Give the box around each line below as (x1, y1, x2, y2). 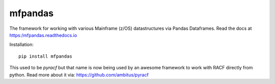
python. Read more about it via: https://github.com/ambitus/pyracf (9, 71, 149, 78)
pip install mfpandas (18, 53, 72, 59)
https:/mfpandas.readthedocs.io (9, 32, 77, 38)
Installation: (9, 41, 34, 48)
